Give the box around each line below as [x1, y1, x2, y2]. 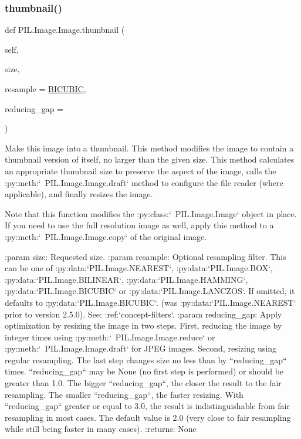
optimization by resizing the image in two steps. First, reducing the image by [5, 319, 282, 332]
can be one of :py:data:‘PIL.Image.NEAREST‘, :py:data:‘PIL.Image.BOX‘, [5, 262, 273, 274]
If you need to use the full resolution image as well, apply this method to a [5, 219, 274, 231]
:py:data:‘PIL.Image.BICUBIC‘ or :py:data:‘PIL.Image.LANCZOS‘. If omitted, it [5, 285, 295, 297]
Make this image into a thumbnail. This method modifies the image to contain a [5, 141, 294, 154]
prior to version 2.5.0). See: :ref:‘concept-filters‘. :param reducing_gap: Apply [5, 308, 282, 320]
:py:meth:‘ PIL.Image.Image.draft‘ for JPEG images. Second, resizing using [5, 342, 277, 354]
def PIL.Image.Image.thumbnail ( [5, 23, 125, 36]
